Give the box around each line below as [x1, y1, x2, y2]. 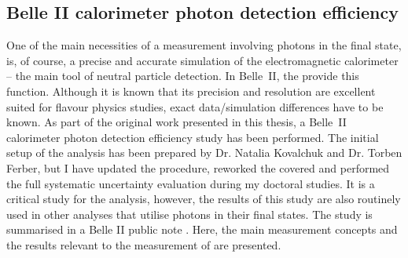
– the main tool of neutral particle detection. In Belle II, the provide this [6, 67, 359, 84]
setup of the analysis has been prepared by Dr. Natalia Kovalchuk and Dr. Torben [6, 144, 402, 161]
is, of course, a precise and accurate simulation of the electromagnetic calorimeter [6, 52, 399, 68]
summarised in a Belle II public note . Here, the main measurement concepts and [6, 221, 398, 238]
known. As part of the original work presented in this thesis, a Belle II [6, 114, 347, 130]
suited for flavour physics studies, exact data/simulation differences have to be [6, 98, 384, 114]
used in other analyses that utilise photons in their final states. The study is [6, 205, 373, 222]
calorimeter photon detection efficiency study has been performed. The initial [6, 129, 379, 145]
